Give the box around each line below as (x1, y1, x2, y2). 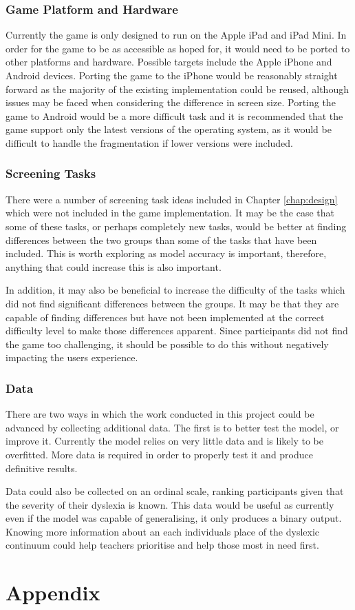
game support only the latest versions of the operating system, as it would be (6, 122, 332, 136)
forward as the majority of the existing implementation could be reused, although (6, 81, 349, 96)
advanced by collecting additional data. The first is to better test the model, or (6, 420, 339, 434)
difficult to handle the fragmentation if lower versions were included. (6, 135, 293, 150)
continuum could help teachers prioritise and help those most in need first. (6, 538, 319, 552)
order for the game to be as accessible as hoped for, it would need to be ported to (6, 41, 350, 55)
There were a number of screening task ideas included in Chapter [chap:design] (6, 192, 338, 206)
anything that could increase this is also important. (6, 259, 222, 274)
